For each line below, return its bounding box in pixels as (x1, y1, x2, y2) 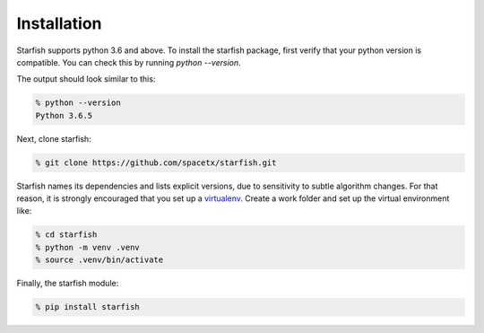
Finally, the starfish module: (16, 278, 119, 289)
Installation (16, 13, 102, 33)
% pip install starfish (35, 302, 141, 312)
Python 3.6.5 (35, 110, 93, 120)
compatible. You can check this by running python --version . (16, 57, 241, 67)
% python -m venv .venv (35, 242, 141, 252)
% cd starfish (35, 230, 98, 240)
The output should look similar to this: (16, 74, 156, 84)
